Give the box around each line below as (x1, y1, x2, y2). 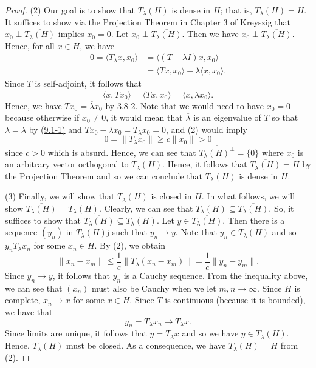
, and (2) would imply (166, 122, 247, 135)
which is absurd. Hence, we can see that (47, 146, 196, 158)
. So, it (269, 202, 294, 215)
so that (272, 111, 298, 124)
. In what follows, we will (201, 190, 295, 202)
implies (58, 27, 84, 40)
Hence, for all (5, 39, 55, 52)
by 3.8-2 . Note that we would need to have (105, 99, 264, 112)
